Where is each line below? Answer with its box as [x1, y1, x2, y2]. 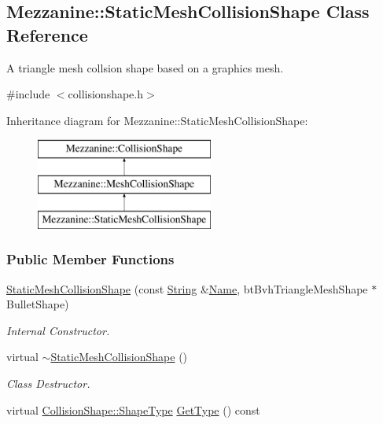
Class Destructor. [6, 374, 90, 391]
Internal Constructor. [6, 322, 110, 338]
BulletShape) [6, 296, 69, 312]
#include [6, 86, 50, 102]
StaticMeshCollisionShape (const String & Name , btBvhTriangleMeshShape [6, 280, 368, 297]
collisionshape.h [68, 86, 144, 102]
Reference [6, 22, 88, 46]
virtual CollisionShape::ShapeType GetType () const [6, 401, 260, 418]
